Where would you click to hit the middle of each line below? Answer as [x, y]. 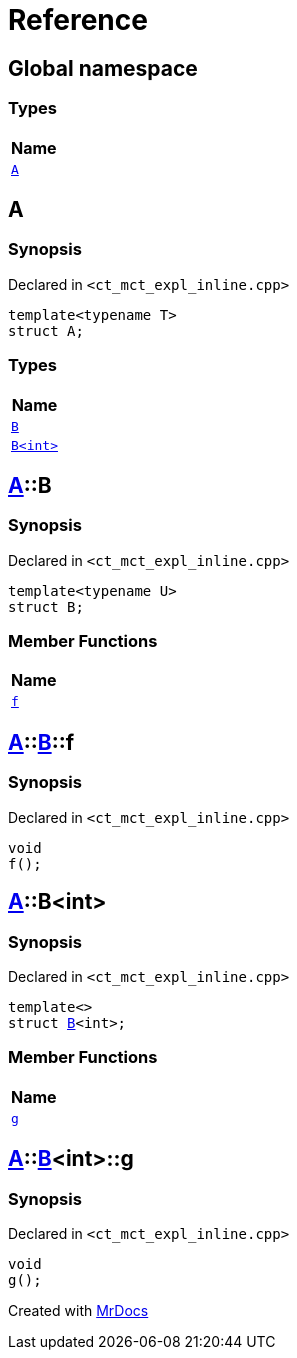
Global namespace [103, 68]
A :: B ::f [41, 742]
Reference [78, 20]
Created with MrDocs [78, 1310]
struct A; [46, 330]
